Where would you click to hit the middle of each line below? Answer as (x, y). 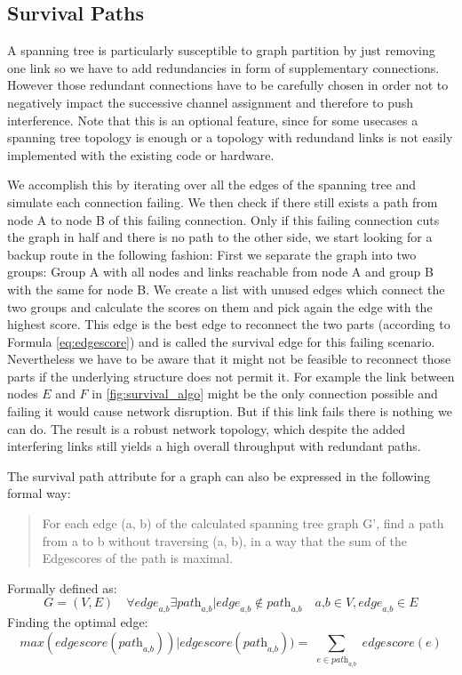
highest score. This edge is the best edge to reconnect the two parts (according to (229, 324)
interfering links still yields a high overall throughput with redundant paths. (214, 446)
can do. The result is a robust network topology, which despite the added (207, 428)
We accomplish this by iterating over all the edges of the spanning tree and (212, 185)
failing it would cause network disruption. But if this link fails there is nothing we (230, 411)
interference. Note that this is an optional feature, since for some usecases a (213, 120)
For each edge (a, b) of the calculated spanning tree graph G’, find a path (243, 523)
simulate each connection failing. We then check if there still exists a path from (223, 201)
